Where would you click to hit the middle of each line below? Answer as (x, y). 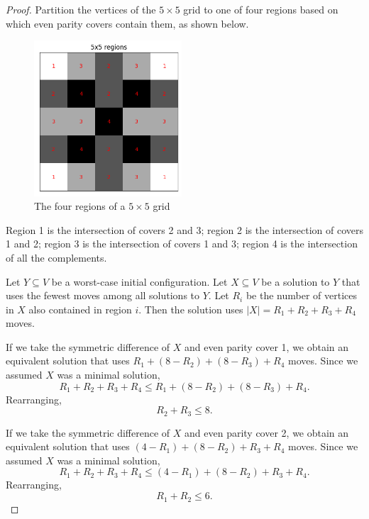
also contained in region (80, 309)
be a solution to (296, 281)
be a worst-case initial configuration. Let (139, 281)
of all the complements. (56, 257)
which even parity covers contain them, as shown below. (127, 23)
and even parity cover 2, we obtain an (267, 432)
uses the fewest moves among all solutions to (103, 295)
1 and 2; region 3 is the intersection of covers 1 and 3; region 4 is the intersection (182, 244)
